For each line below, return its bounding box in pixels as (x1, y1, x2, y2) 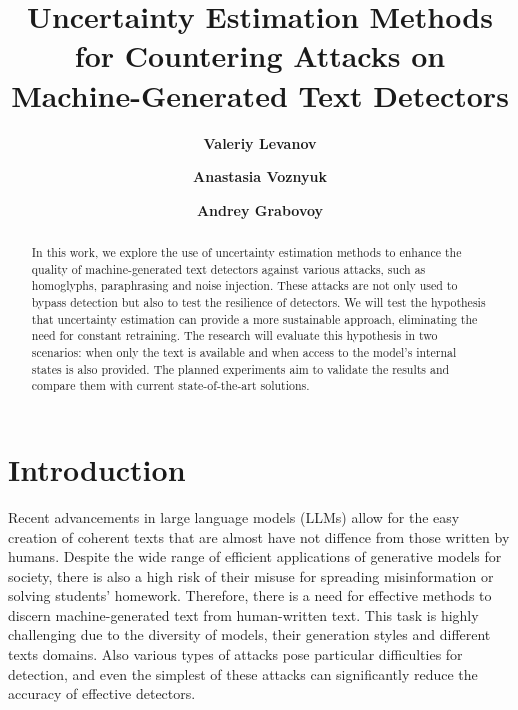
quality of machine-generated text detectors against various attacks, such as (31, 260, 426, 277)
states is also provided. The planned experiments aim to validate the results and (31, 360, 450, 377)
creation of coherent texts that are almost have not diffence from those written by (8, 526, 510, 547)
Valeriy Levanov (203, 132, 317, 153)
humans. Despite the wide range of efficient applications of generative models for (8, 546, 502, 567)
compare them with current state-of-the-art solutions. (31, 377, 310, 394)
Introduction (8, 448, 186, 489)
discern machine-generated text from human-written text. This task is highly (8, 604, 479, 625)
